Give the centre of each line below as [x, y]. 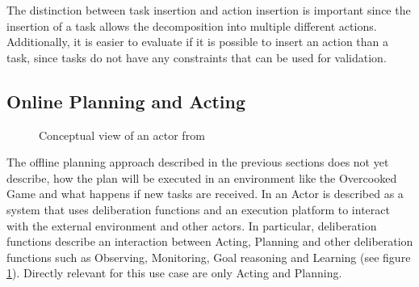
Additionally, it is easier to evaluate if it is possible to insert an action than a [198, 42]
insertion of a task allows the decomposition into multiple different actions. [192, 25]
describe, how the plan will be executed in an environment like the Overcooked [202, 177]
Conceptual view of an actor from [122, 135]
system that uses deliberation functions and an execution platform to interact [198, 209]
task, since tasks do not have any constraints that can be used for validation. [197, 57]
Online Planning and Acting [126, 101]
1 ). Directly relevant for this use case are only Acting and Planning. [174, 273]
